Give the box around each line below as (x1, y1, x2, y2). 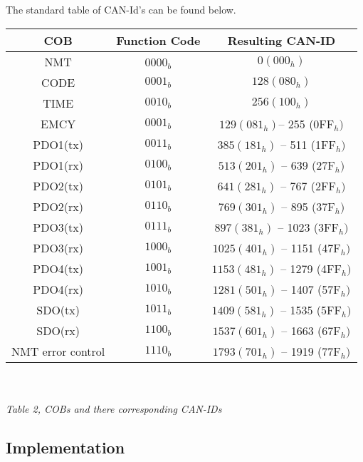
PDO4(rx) (33, 280, 84, 297)
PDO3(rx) (33, 239, 84, 256)
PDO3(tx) (33, 218, 83, 235)
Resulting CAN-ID (227, 31, 336, 48)
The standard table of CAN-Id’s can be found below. (6, 2, 236, 16)
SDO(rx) (36, 322, 80, 339)
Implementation (6, 436, 125, 458)
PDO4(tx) (33, 260, 83, 277)
